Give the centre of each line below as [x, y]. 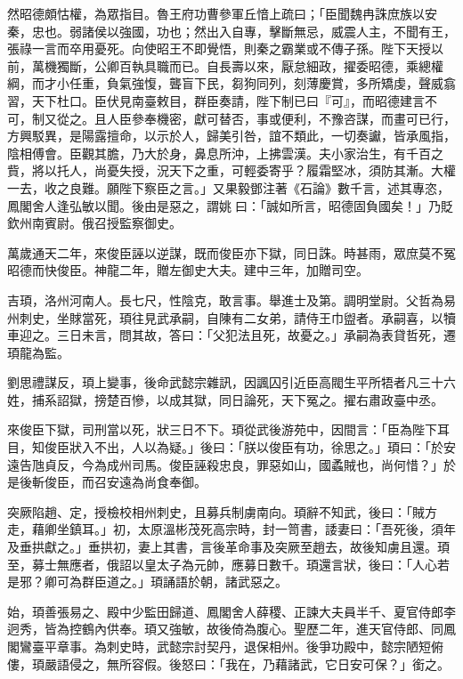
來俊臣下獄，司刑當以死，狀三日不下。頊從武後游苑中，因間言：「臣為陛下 [222, 429]
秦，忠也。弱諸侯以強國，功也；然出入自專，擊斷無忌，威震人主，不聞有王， [231, 31]
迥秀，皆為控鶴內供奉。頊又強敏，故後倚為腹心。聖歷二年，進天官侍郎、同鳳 [231, 629]
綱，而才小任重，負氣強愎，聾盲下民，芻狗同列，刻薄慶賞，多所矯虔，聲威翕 [231, 83]
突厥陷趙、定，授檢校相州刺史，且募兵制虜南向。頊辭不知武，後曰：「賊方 [222, 511]
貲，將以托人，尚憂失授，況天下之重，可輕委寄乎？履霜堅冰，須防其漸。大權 [231, 170]
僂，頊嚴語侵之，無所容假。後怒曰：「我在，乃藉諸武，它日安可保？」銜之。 [228, 663]
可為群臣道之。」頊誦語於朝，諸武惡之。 [172, 582]
